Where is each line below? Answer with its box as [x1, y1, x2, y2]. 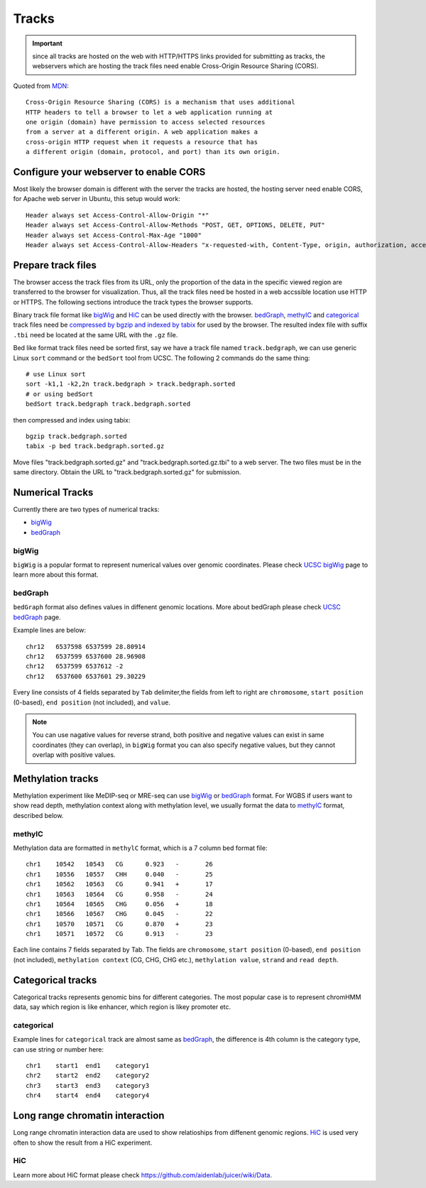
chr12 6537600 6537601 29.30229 [26, 672, 146, 680]
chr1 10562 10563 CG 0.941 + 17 [26, 881, 213, 888]
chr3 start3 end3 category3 [26, 1081, 150, 1089]
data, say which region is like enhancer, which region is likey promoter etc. [13, 1003, 231, 1011]
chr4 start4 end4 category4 [26, 1091, 150, 1100]
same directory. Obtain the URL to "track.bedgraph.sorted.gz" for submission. [13, 468, 241, 476]
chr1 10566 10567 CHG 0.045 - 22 [26, 910, 213, 918]
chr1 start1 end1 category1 [26, 1062, 150, 1070]
